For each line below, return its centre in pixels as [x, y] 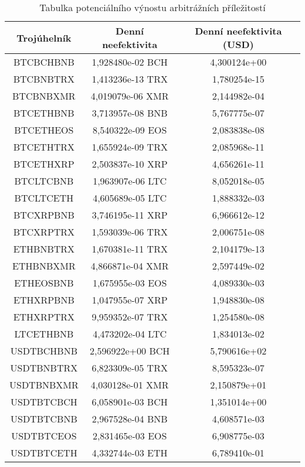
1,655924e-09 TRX [130, 147]
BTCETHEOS [44, 130]
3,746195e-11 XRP [130, 215]
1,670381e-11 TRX [130, 249]
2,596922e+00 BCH [130, 351]
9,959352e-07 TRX [130, 317]
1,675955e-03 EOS [130, 283]
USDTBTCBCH [44, 402]
